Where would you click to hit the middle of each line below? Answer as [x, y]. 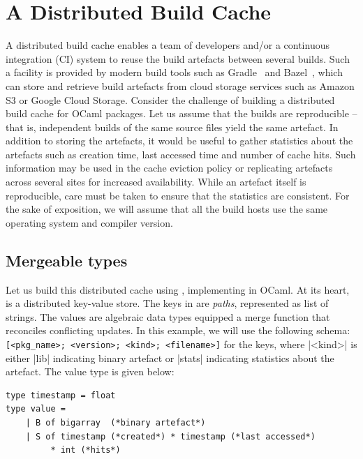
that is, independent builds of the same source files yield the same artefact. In [172, 127]
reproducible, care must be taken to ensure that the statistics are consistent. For [178, 195]
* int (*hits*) [86, 450]
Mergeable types [67, 260]
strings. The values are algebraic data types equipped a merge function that [168, 316]
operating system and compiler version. [89, 222]
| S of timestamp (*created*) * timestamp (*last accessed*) [170, 436]
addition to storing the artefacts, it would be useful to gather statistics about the [179, 141]
